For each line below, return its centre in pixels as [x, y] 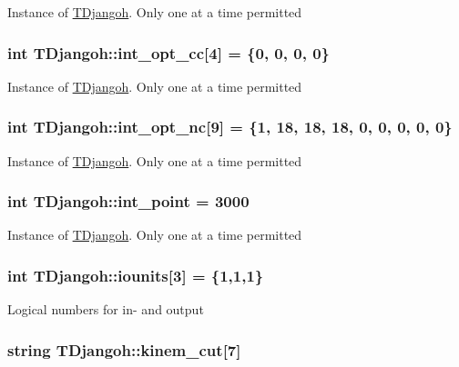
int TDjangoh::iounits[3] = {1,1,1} [136, 275]
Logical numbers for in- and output [106, 309]
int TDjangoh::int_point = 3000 [128, 201]
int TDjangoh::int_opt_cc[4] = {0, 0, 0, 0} [168, 52]
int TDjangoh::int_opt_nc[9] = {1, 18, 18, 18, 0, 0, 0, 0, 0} [230, 127]
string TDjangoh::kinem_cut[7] [124, 349]
